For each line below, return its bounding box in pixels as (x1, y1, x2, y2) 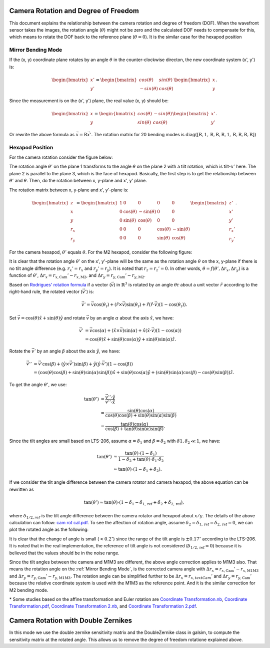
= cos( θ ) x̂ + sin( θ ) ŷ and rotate (20, 314, 85, 320)
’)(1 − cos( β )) (104, 361, 133, 367)
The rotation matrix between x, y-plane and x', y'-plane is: (9, 187, 128, 193)
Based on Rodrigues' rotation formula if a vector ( (9, 281, 111, 287)
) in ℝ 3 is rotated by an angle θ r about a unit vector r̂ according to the (113, 281, 258, 287)
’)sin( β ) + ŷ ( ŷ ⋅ (71, 361, 102, 367)
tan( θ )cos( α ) (120, 421, 148, 427)
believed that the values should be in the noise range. (9, 550, 119, 556)
